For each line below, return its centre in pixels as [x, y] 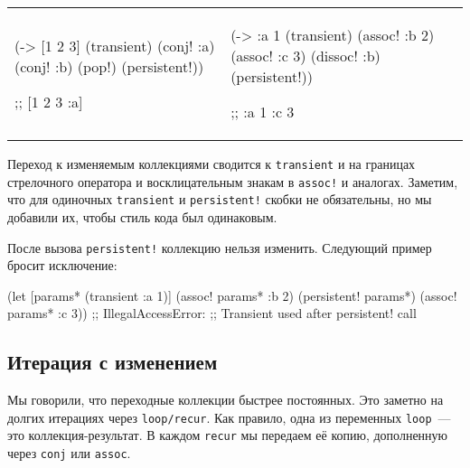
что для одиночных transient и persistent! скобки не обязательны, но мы [220, 199]
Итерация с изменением [113, 362]
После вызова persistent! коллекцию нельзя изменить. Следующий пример [220, 247]
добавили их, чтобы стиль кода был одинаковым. [142, 216]
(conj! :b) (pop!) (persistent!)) [109, 66]
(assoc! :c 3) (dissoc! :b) [305, 56]
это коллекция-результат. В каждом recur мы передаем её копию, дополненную [228, 435]
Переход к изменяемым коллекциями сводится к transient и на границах [211, 164]
